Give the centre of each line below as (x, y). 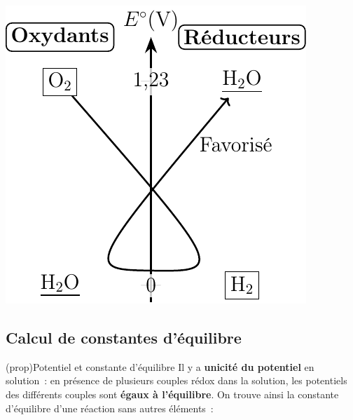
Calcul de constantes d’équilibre (124, 337)
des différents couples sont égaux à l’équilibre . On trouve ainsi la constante (172, 394)
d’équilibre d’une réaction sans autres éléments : (110, 408)
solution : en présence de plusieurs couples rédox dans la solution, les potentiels (176, 380)
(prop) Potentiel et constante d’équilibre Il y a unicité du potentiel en (160, 366)
